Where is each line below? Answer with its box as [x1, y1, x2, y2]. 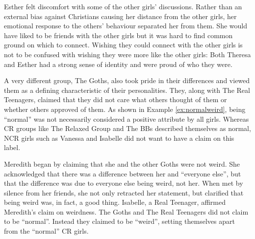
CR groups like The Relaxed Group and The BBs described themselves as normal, [4, 123, 251, 133]
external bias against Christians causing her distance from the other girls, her [4, 11, 237, 21]
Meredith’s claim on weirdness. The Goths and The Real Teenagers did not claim [4, 206, 249, 217]
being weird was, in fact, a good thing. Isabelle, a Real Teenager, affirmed [4, 197, 226, 207]
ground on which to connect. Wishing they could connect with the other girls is [4, 40, 243, 50]
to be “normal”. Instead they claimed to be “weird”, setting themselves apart [4, 216, 235, 226]
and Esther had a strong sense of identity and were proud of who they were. [4, 59, 232, 69]
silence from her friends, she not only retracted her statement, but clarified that [4, 187, 244, 197]
